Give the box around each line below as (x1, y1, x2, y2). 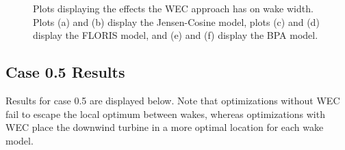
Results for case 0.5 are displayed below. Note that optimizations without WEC (5, 93, 340, 107)
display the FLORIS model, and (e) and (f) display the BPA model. (33, 28, 318, 42)
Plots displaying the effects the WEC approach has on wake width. (33, 1, 314, 15)
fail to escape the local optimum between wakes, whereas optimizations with (5, 106, 325, 121)
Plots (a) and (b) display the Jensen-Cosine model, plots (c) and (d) (33, 14, 320, 29)
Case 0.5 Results (5, 61, 125, 82)
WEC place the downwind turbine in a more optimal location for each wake (5, 120, 324, 134)
